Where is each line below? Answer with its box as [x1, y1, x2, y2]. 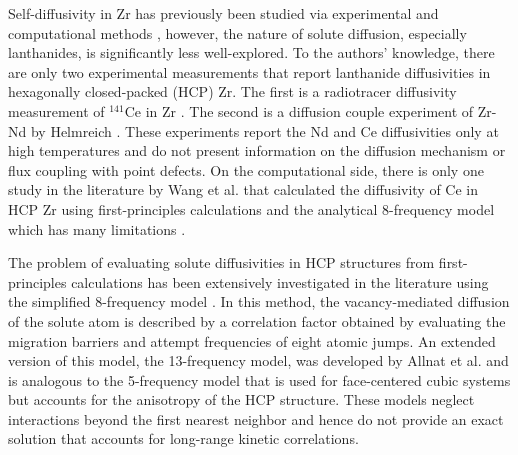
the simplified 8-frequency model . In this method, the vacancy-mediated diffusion [8, 291, 510, 312]
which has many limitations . [8, 218, 186, 239]
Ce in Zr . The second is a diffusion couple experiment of [124, 100, 474, 121]
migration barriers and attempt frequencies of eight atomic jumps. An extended [8, 330, 496, 351]
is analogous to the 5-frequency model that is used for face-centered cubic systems [8, 369, 511, 390]
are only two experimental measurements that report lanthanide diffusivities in [8, 61, 491, 82]
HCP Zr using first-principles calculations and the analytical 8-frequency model [8, 198, 495, 219]
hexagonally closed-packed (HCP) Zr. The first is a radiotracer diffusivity [8, 81, 457, 102]
